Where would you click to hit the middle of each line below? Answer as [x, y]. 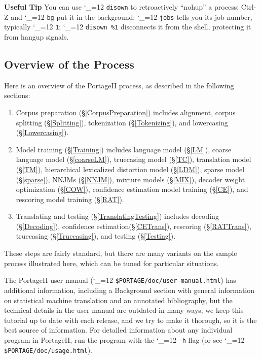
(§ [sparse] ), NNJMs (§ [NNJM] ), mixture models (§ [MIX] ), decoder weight [130, 179]
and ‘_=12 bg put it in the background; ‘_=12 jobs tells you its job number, [132, 17]
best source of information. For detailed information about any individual [118, 330]
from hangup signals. [36, 36]
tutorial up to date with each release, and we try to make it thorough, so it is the [130, 320]
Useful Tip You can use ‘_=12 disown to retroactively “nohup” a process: [122, 7]
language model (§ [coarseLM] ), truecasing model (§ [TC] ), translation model [134, 159]
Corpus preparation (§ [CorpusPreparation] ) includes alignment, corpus [126, 112]
